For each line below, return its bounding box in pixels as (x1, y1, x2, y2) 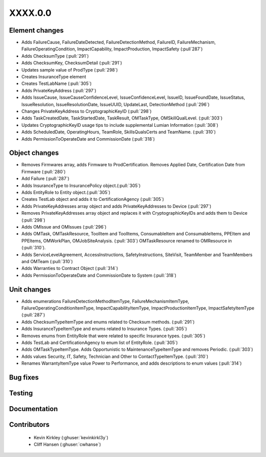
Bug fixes (9, 373, 39, 381)
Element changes (9, 26, 64, 35)
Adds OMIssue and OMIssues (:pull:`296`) (21, 224, 107, 229)
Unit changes (9, 285, 51, 294)
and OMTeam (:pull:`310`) (21, 258, 73, 264)
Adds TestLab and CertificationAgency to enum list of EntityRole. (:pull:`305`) (21, 340, 178, 345)
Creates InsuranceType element (21, 74, 86, 80)
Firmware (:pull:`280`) (21, 168, 66, 175)
